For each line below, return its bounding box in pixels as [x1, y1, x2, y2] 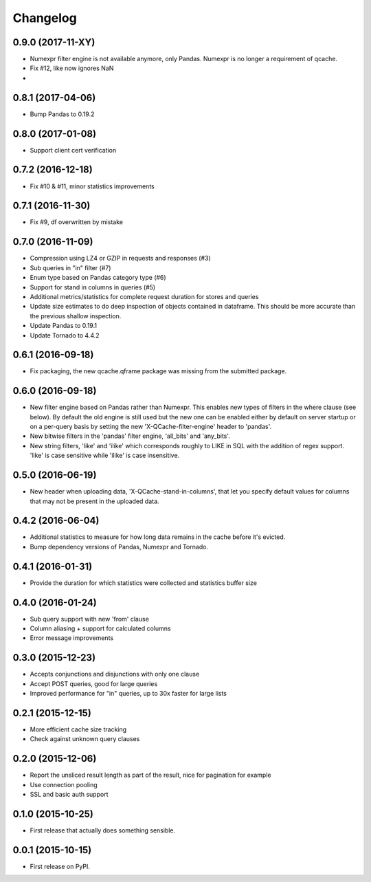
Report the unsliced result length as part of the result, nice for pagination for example [30, 771, 271, 780]
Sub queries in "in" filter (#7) [30, 263, 111, 272]
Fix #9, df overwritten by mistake [30, 218, 124, 226]
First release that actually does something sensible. [30, 826, 176, 835]
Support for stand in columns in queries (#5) [30, 283, 156, 291]
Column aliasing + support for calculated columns [30, 624, 171, 632]
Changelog [12, 10, 77, 25]
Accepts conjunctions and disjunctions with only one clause [30, 670, 200, 679]
